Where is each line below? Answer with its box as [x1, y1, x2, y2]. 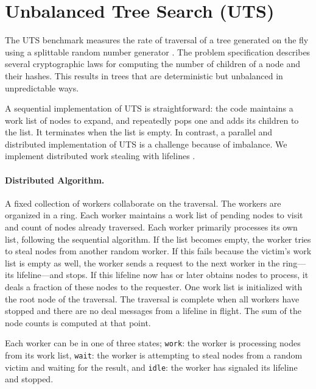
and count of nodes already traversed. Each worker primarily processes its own [5, 221, 298, 234]
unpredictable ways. [5, 81, 79, 94]
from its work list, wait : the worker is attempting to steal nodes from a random [5, 349, 303, 362]
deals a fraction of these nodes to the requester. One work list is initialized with [5, 280, 303, 293]
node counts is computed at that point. [5, 316, 151, 329]
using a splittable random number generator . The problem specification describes [5, 45, 311, 58]
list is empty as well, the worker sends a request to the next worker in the [5, 256, 280, 269]
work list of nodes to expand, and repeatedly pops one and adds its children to [5, 113, 299, 126]
